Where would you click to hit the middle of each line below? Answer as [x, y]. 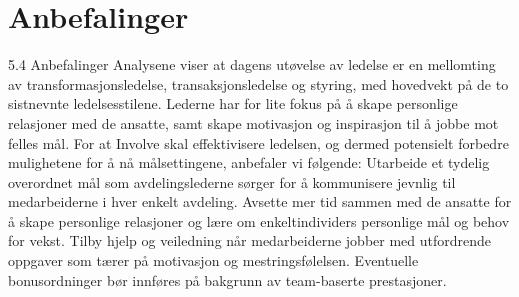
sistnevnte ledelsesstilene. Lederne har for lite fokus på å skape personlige [233, 103]
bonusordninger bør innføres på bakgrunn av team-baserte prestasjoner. [227, 279]
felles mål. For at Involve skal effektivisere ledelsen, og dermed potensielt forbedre [258, 142]
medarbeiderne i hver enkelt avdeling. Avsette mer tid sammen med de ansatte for [260, 201]
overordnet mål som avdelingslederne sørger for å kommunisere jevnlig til [232, 181]
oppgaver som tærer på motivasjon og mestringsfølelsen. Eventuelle [213, 260]
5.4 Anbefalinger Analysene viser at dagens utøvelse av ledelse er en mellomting [252, 64]
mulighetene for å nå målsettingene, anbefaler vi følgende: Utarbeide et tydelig [249, 162]
